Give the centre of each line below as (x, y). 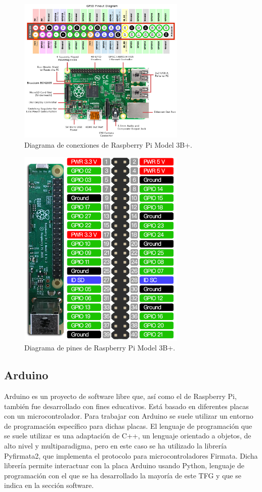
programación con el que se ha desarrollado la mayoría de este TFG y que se (123, 475)
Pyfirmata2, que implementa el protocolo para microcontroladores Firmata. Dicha (131, 455)
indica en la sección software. (49, 485)
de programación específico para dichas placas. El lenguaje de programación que (128, 426)
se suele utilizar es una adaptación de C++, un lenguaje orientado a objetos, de (128, 436)
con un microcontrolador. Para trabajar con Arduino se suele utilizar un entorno (129, 416)
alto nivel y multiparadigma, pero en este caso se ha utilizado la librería (116, 446)
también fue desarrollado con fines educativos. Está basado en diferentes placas (126, 406)
